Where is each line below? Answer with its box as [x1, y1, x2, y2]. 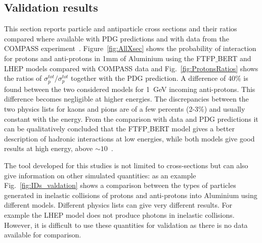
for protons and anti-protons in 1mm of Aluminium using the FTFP [4, 53, 215, 63]
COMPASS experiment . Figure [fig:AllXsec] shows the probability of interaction [4, 43, 256, 54]
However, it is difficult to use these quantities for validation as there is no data [4, 219, 248, 230]
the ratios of [4, 73, 42, 83]
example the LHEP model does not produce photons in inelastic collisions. [4, 210, 235, 220]
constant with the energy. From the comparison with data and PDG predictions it [4, 113, 258, 124]
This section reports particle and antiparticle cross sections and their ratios [4, 23, 237, 34]
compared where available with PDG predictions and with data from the [4, 33, 229, 43]
